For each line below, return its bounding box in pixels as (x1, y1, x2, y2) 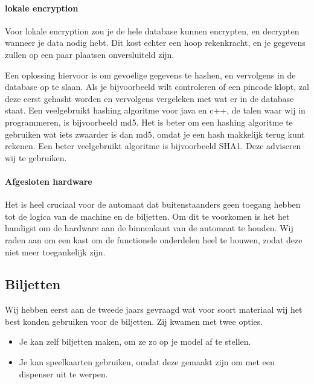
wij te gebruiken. (5, 151, 67, 164)
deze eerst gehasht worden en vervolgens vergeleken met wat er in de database (5, 92, 294, 104)
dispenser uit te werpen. (19, 367, 108, 380)
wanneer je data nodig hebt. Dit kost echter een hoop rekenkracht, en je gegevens (5, 36, 306, 49)
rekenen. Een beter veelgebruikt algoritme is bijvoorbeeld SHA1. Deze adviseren (5, 139, 301, 152)
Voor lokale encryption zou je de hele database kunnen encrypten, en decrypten (5, 24, 300, 37)
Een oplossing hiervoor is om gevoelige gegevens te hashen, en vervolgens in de (5, 68, 296, 81)
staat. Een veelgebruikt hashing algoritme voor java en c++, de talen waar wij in (5, 104, 306, 117)
